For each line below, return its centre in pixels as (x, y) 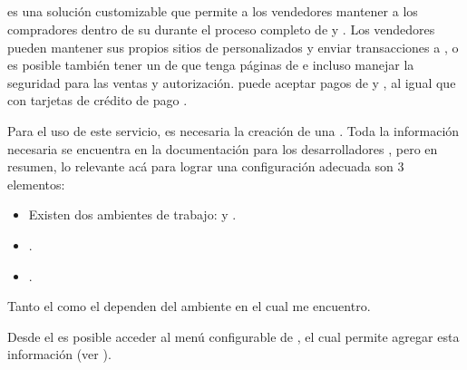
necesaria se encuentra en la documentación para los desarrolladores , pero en (223, 148)
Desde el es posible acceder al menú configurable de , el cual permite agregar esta (233, 336)
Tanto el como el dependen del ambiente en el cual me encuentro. (189, 306)
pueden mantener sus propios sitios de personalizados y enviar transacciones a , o (233, 47)
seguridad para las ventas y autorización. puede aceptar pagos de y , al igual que (232, 82)
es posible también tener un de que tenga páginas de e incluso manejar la (211, 65)
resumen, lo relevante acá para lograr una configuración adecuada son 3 (206, 166)
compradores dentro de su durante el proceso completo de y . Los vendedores (221, 29)
